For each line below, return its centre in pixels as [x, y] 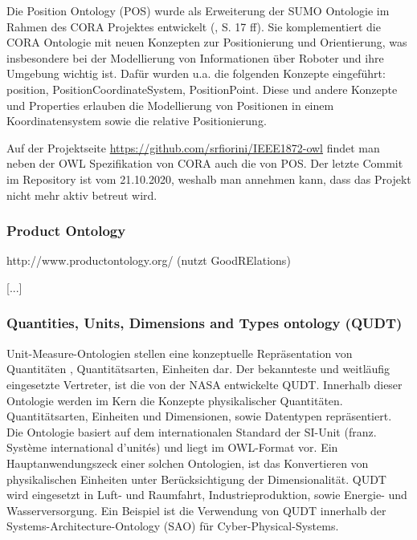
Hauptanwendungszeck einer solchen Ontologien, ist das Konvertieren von [188, 463]
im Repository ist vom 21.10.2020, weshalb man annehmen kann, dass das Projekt [209, 179]
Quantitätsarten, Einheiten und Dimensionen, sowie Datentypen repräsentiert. [199, 416]
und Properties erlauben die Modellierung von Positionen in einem [170, 105]
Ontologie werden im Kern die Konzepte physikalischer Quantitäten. [175, 400]
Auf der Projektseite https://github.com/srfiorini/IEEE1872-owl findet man [193, 147]
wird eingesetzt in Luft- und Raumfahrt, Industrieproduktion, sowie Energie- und [207, 495]
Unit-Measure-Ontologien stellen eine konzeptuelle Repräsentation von [180, 353]
